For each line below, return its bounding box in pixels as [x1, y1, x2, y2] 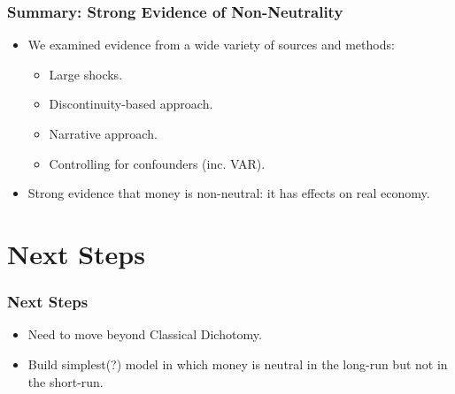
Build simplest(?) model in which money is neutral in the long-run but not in [27, 354, 448, 373]
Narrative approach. [49, 125, 158, 142]
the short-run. [27, 372, 104, 390]
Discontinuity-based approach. [49, 95, 213, 113]
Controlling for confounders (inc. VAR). [49, 154, 266, 172]
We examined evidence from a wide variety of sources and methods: [27, 35, 395, 54]
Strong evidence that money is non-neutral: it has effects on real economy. [27, 184, 430, 202]
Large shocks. [49, 64, 123, 83]
